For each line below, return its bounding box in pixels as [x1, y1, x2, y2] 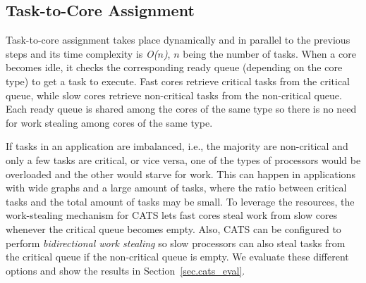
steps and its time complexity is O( [6, 46, 158, 61]
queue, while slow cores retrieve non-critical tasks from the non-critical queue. [6, 87, 342, 102]
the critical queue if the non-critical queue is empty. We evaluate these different [6, 249, 349, 264]
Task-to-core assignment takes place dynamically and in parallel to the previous [6, 32, 350, 47]
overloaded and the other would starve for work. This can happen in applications [6, 166, 355, 181]
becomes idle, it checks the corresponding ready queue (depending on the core [6, 60, 343, 75]
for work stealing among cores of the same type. [6, 115, 213, 130]
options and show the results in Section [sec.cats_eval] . [6, 263, 245, 277]
